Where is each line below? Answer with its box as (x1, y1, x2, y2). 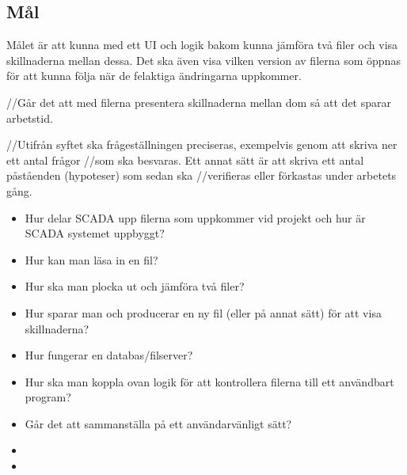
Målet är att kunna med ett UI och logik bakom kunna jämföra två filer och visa (6, 36, 398, 53)
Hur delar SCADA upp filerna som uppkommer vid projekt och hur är (25, 209, 366, 226)
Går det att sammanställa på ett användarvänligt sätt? (25, 415, 292, 431)
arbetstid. (6, 109, 53, 126)
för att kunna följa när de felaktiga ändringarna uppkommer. (6, 67, 302, 84)
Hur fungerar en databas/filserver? (25, 347, 193, 363)
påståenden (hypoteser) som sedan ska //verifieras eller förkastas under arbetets (6, 167, 397, 184)
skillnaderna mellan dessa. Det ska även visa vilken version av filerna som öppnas (6, 51, 401, 68)
